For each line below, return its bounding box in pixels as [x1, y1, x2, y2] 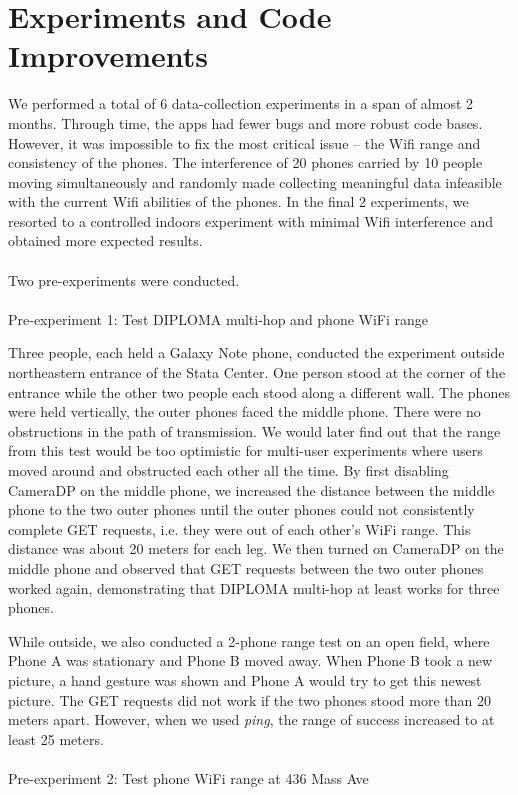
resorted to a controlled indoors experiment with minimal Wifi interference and [8, 210, 494, 231]
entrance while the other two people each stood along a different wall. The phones [8, 381, 510, 402]
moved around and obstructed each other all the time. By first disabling [8, 460, 449, 480]
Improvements [8, 35, 209, 76]
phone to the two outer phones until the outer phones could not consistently [8, 499, 475, 520]
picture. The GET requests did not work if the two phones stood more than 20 [8, 689, 491, 710]
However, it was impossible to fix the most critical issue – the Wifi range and [8, 132, 481, 153]
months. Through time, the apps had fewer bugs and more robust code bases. [8, 112, 483, 133]
